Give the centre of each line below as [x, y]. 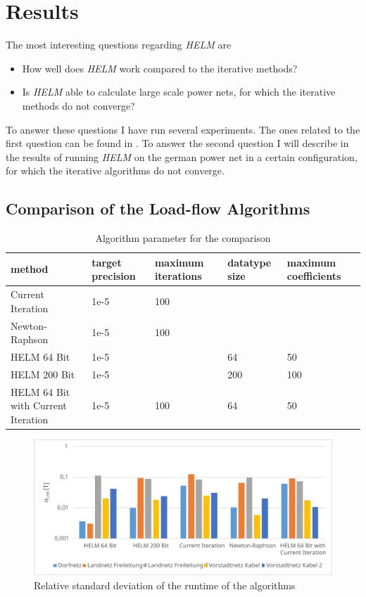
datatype [250, 262]
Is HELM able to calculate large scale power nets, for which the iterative [179, 92]
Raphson [30, 339]
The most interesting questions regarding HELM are [119, 45]
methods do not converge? [78, 105]
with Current [39, 405]
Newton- [29, 325]
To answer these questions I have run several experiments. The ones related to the [183, 129]
